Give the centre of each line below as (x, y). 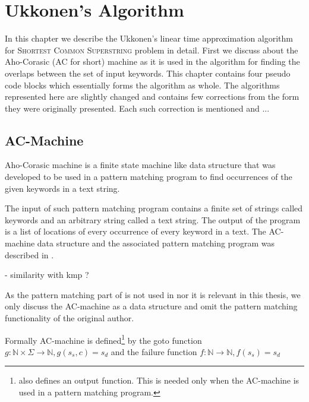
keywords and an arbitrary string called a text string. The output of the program (153, 219)
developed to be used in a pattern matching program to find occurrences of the (149, 177)
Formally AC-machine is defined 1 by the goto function (103, 339)
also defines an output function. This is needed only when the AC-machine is (159, 380)
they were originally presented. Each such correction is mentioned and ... (137, 108)
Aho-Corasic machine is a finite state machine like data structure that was (140, 165)
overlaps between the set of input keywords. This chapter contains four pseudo (148, 73)
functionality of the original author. (70, 318)
